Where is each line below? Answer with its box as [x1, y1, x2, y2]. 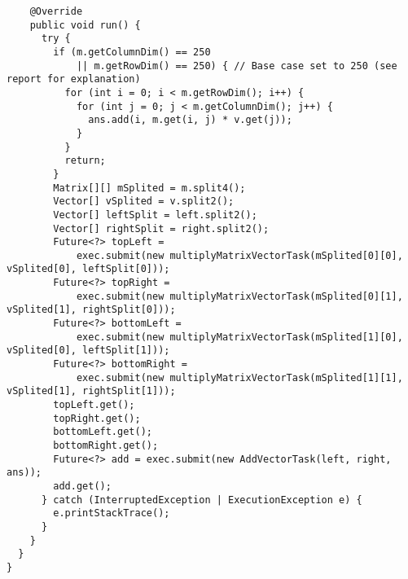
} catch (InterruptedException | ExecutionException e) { [41, 493, 362, 506]
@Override [29, 6, 83, 17]
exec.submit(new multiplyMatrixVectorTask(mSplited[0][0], [76, 249, 403, 261]
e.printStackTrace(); [53, 507, 170, 520]
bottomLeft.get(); [53, 426, 152, 438]
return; [64, 155, 106, 167]
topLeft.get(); [53, 399, 135, 411]
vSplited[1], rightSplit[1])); [7, 385, 176, 397]
